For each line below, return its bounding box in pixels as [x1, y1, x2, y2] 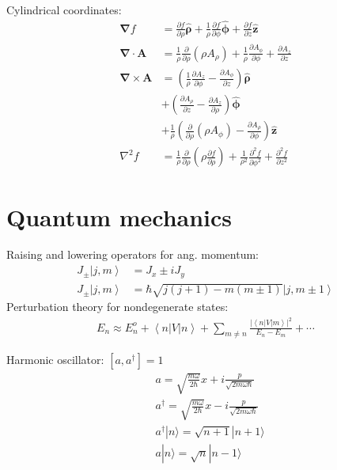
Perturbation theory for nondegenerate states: [6, 298, 229, 315]
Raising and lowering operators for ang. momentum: [6, 246, 259, 263]
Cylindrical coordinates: [6, 2, 122, 17]
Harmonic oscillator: [6, 351, 104, 368]
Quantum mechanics [6, 200, 233, 233]
